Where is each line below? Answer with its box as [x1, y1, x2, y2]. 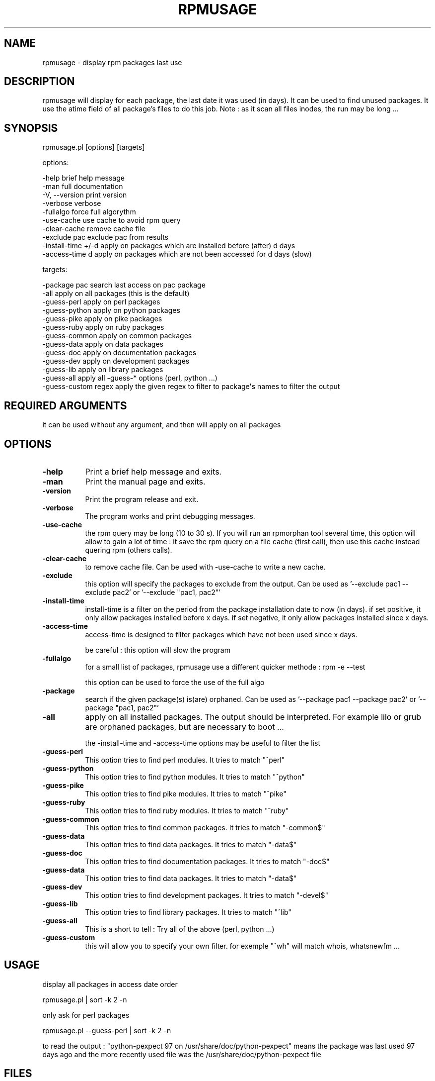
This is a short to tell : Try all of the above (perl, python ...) [85, 924, 275, 933]
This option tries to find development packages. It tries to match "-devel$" [85, 890, 328, 899]
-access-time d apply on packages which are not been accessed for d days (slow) [42, 250, 312, 259]
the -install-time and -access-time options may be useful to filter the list [85, 738, 320, 747]
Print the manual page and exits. [85, 476, 206, 487]
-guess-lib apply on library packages [42, 365, 163, 374]
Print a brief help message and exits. [85, 466, 222, 477]
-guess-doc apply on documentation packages [42, 348, 197, 357]
